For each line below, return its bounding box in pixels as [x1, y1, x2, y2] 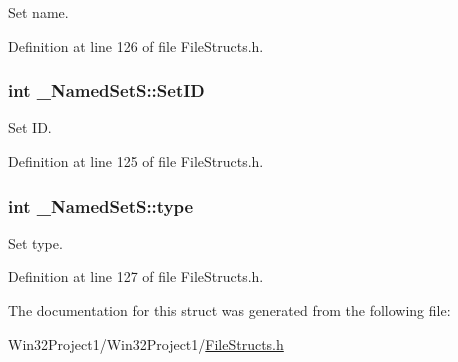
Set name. [8, 2, 69, 22]
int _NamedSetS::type [8, 193, 194, 218]
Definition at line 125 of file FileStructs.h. [8, 151, 264, 171]
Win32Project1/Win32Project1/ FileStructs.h [8, 333, 284, 354]
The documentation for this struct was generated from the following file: [8, 300, 451, 320]
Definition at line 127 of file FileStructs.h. [8, 266, 264, 287]
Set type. [8, 232, 63, 253]
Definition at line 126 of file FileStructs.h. [8, 35, 264, 56]
